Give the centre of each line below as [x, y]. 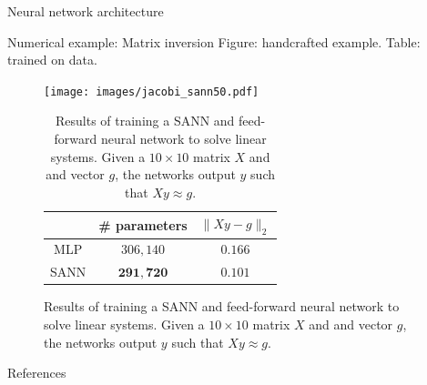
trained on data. [52, 60]
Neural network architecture [86, 11]
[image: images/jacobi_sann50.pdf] [152, 91]
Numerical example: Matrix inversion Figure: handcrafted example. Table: [214, 41]
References [37, 373]
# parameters [143, 224]
